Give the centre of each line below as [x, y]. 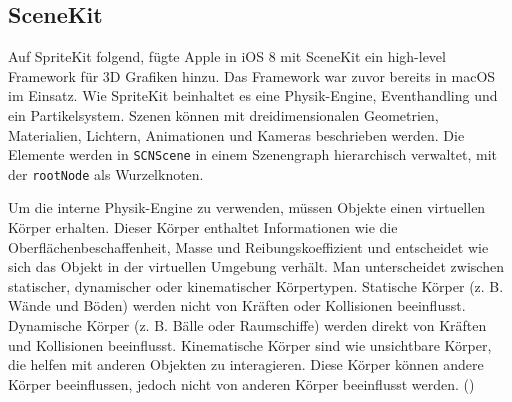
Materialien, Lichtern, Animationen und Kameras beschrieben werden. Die [236, 134]
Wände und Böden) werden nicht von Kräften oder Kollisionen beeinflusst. [237, 305]
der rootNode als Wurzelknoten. [106, 173]
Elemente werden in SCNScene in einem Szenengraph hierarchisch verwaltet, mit [253, 154]
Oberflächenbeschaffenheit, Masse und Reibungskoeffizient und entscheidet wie [248, 246]
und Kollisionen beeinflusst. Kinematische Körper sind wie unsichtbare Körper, [250, 344]
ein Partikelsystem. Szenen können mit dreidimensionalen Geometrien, [223, 114]
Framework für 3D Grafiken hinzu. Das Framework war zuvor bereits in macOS [252, 75]
